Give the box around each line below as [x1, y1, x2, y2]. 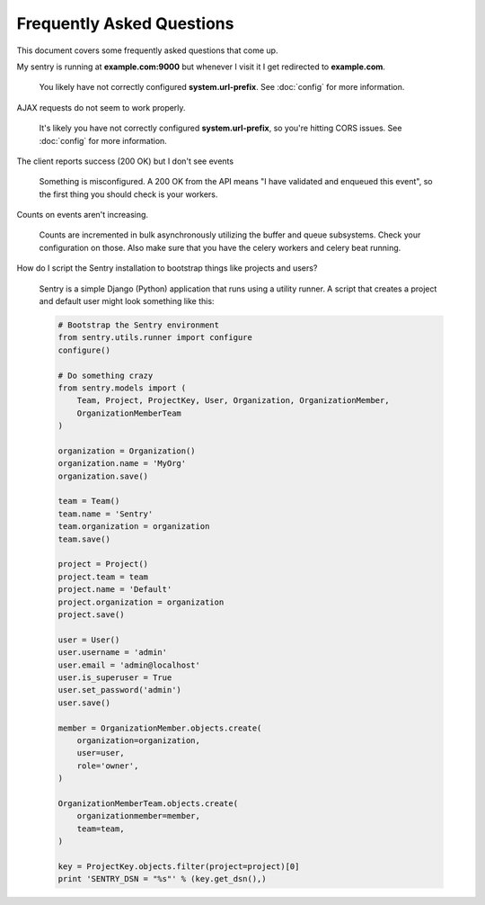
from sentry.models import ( [57, 382, 187, 393]
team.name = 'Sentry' [57, 508, 154, 519]
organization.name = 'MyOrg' [57, 459, 187, 469]
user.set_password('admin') [57, 685, 181, 695]
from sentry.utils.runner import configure [57, 333, 253, 343]
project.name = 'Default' [57, 585, 172, 595]
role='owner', [76, 760, 139, 771]
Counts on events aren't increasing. [16, 210, 148, 220]
